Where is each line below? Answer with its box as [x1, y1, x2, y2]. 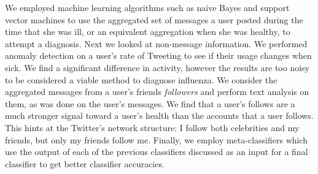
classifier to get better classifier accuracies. [5, 157, 165, 170]
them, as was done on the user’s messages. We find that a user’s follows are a [5, 97, 295, 110]
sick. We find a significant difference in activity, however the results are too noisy [5, 61, 309, 74]
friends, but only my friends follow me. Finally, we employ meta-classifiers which [5, 133, 308, 146]
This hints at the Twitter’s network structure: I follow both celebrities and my [5, 121, 300, 134]
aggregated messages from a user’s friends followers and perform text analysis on [5, 85, 309, 98]
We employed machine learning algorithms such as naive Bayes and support [5, 1, 290, 13]
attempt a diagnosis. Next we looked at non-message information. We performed [5, 37, 308, 50]
